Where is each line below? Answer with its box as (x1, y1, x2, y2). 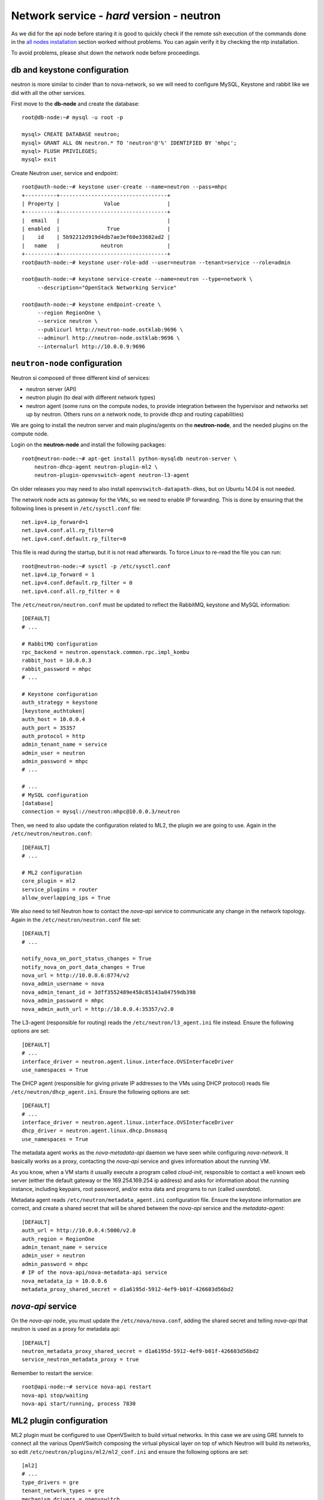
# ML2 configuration (22, 869, 82, 876)
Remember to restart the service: (11, 1369, 93, 1376)
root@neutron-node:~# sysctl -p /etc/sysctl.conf (22, 563, 171, 569)
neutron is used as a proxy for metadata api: (11, 1325, 121, 1333)
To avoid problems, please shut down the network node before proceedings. (11, 49, 200, 56)
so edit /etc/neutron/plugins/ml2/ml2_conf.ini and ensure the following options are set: (11, 1448, 249, 1455)
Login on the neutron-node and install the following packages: (11, 441, 166, 448)
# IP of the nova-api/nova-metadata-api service (22, 1269, 167, 1276)
